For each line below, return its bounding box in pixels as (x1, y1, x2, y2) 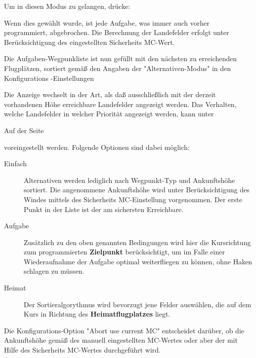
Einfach (4, 158, 27, 169)
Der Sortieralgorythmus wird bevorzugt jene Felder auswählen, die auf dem (24, 299, 252, 309)
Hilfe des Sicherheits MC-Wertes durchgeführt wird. (4, 345, 161, 355)
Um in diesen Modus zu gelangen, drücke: (4, 1, 130, 11)
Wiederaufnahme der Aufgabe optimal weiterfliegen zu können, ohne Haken (24, 256, 253, 266)
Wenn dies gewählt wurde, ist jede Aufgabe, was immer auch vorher (4, 17, 210, 28)
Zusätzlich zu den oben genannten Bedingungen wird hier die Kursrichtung (24, 237, 251, 247)
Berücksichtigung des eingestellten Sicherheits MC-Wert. (4, 36, 175, 47)
